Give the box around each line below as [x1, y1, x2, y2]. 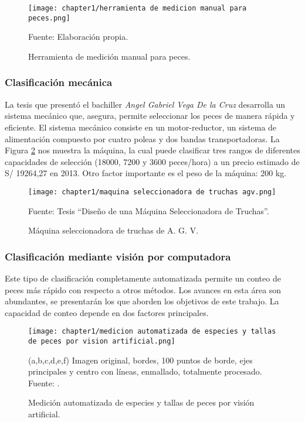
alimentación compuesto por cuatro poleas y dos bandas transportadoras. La [5, 132, 280, 145]
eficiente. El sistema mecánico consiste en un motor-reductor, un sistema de [5, 121, 277, 133]
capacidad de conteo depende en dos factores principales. [5, 306, 209, 318]
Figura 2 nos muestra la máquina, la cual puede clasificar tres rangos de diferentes [5, 144, 300, 156]
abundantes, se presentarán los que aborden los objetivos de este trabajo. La [5, 295, 279, 307]
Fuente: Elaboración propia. [28, 30, 128, 43]
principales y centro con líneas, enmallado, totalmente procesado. [28, 365, 262, 378]
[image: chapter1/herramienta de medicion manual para [28, 4, 247, 12]
